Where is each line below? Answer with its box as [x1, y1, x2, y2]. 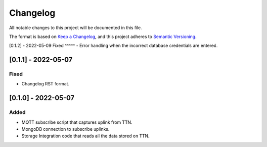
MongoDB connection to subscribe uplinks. [21, 126, 110, 132]
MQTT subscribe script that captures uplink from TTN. [21, 119, 133, 125]
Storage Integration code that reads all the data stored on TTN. [21, 133, 150, 139]
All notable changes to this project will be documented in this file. [9, 25, 142, 31]
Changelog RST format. [21, 81, 69, 87]
